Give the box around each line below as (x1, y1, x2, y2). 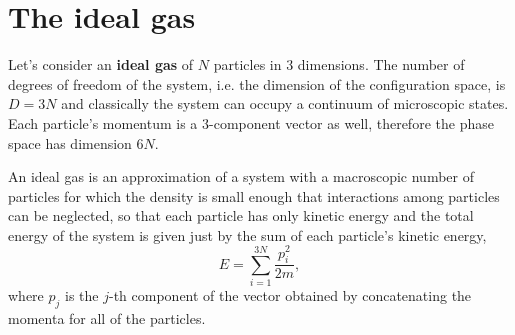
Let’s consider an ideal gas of (8, 54, 194, 75)
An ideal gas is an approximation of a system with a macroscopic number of (8, 166, 474, 187)
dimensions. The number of (297, 54, 465, 75)
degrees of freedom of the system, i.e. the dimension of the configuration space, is (8, 73, 506, 94)
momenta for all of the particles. (8, 307, 206, 328)
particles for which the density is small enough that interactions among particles (8, 185, 500, 206)
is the (65, 285, 99, 306)
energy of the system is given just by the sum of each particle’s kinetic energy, (8, 224, 487, 245)
